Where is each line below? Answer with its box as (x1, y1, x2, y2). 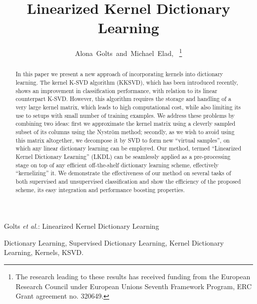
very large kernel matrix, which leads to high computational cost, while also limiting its (15, 102, 241, 111)
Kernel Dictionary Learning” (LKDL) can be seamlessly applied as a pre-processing (15, 152, 231, 160)
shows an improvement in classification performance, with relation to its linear (15, 86, 217, 95)
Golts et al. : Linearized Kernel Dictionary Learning (4, 221, 159, 231)
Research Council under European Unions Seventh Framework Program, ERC (15, 281, 252, 291)
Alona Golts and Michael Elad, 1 (75, 47, 182, 58)
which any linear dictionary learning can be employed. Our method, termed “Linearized (15, 144, 241, 152)
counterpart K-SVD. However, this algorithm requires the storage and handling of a (15, 95, 231, 103)
